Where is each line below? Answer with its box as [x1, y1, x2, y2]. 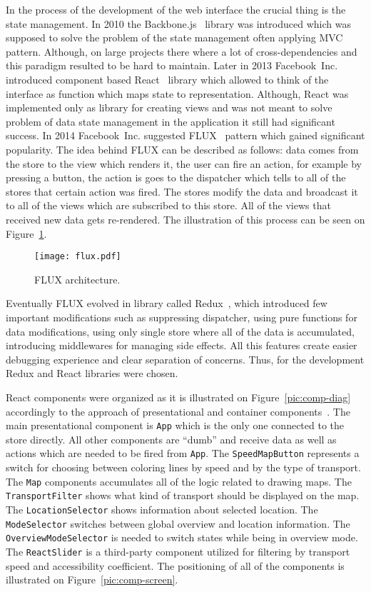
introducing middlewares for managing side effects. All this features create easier [6, 338, 357, 353]
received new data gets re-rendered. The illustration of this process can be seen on [6, 211, 365, 226]
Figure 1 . [6, 226, 47, 241]
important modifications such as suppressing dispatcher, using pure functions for [6, 309, 357, 324]
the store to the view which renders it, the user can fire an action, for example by [6, 156, 362, 171]
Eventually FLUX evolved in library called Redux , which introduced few [6, 296, 327, 311]
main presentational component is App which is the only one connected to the [6, 418, 345, 433]
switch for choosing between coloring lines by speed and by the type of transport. [6, 460, 361, 474]
